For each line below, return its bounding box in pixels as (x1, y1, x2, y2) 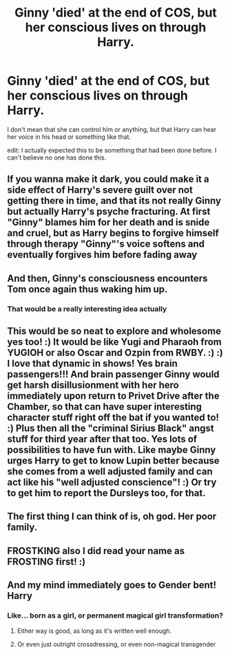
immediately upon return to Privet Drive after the (7, 390, 220, 402)
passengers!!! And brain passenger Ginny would (7, 368, 220, 381)
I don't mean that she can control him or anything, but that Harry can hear (7, 125, 217, 133)
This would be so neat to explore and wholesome (7, 325, 222, 337)
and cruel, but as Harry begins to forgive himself (7, 227, 219, 239)
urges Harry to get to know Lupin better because (7, 455, 220, 467)
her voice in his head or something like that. (7, 133, 132, 141)
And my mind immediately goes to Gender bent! (7, 579, 217, 591)
